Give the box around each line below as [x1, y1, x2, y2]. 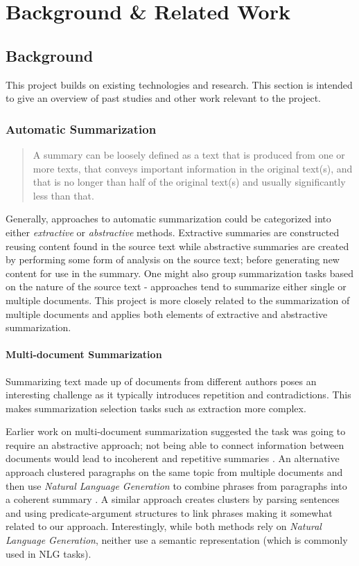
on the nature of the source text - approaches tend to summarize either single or [6, 279, 347, 294]
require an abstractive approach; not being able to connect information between [6, 437, 344, 452]
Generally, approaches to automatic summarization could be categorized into [6, 211, 331, 226]
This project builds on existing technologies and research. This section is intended [6, 77, 353, 91]
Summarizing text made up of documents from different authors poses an [6, 373, 317, 388]
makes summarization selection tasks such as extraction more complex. [6, 400, 306, 415]
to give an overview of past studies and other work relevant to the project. [6, 91, 322, 105]
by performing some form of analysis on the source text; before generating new [6, 252, 340, 267]
